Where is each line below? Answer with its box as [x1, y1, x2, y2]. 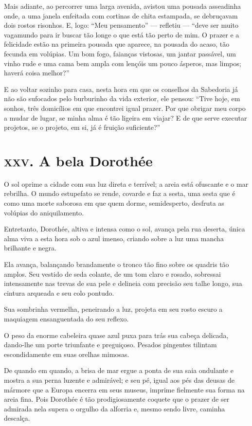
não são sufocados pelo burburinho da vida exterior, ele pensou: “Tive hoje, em [4, 93, 240, 104]
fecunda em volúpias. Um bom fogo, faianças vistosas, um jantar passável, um [4, 48, 236, 58]
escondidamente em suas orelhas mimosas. [4, 349, 129, 359]
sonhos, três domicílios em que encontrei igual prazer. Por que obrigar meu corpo [4, 103, 246, 113]
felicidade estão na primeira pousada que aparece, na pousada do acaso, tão [4, 39, 230, 49]
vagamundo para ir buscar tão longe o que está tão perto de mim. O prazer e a [4, 29, 239, 39]
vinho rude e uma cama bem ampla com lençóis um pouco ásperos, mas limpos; [4, 58, 241, 68]
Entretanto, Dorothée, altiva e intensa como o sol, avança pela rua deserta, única [4, 224, 245, 234]
